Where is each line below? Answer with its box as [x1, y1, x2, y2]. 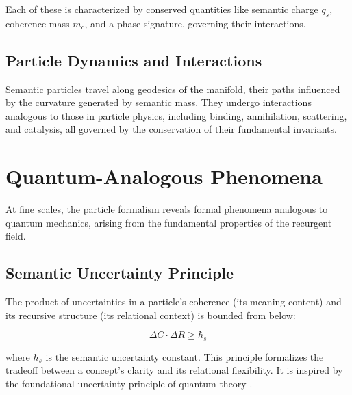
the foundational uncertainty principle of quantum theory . [5, 376, 253, 390]
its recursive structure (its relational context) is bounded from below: [5, 307, 296, 322]
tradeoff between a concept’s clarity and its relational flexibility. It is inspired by [5, 363, 343, 377]
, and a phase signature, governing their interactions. [84, 16, 306, 30]
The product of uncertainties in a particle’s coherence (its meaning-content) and [5, 294, 342, 309]
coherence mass [5, 16, 70, 30]
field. [5, 229, 26, 243]
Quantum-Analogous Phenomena [5, 162, 323, 190]
